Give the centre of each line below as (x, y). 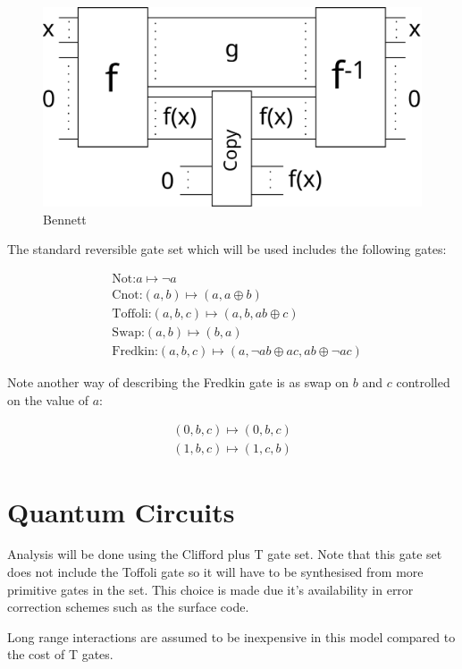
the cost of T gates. (60, 654)
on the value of (48, 399)
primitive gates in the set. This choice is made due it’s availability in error (210, 589)
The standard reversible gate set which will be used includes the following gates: (227, 249)
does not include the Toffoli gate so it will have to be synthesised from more (215, 572)
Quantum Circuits (121, 511)
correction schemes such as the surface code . (128, 607)
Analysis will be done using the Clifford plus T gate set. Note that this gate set (225, 554)
